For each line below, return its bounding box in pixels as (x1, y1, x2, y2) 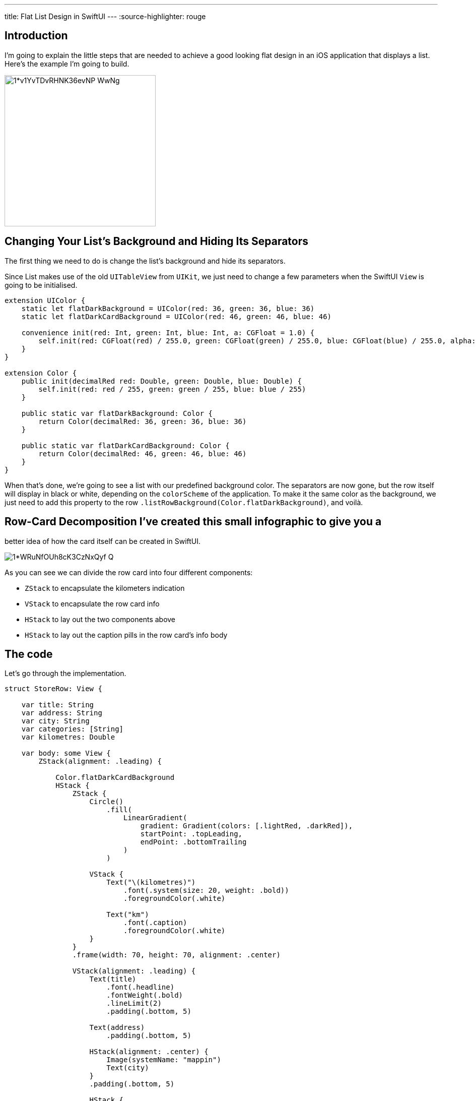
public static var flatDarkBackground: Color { (21, 409, 213, 417)
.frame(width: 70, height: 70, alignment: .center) (72, 951, 281, 959)
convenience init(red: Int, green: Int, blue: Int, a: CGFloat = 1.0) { (21, 328, 315, 337)
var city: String (21, 717, 90, 725)
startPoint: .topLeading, (140, 830, 243, 838)
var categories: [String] (21, 725, 124, 733)
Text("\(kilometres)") (106, 878, 196, 887)
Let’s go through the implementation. (5, 669, 126, 678)
